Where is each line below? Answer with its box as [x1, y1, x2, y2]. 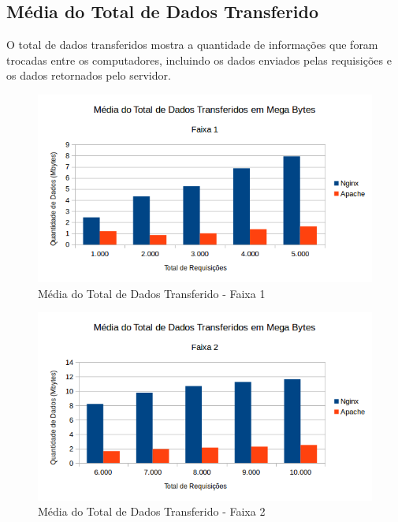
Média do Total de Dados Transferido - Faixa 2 [38, 503, 266, 520]
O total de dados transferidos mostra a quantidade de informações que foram [6, 36, 378, 53]
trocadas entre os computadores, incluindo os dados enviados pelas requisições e [6, 51, 392, 68]
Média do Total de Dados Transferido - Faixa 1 [38, 285, 266, 301]
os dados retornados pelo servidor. [6, 67, 171, 84]
